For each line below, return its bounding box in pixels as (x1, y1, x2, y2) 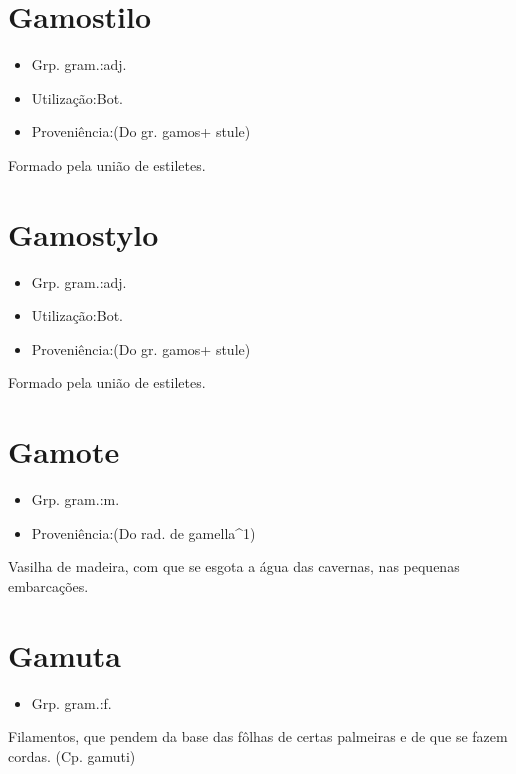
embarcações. (8, 575, 89, 596)
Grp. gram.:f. (31, 692, 112, 713)
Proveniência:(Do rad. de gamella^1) (31, 522, 256, 543)
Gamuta (8, 634, 121, 675)
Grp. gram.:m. (31, 489, 120, 510)
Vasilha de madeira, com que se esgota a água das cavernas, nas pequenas (8, 556, 460, 577)
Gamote (8, 431, 120, 472)
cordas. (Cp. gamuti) (8, 745, 136, 766)
